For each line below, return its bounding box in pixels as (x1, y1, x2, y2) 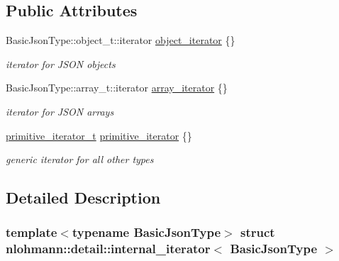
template (6, 223, 57, 241)
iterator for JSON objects (6, 56, 116, 71)
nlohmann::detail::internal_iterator (6, 240, 211, 257)
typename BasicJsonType (72, 223, 221, 241)
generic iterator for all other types (6, 152, 154, 167)
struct (240, 223, 275, 241)
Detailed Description (6, 187, 161, 209)
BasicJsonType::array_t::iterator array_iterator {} (6, 80, 228, 95)
